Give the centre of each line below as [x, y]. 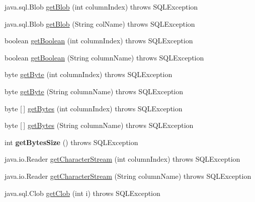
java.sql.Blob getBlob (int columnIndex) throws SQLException [101, 7]
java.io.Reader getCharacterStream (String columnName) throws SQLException [128, 176]
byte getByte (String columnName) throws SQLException [94, 91]
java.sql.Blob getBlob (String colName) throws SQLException [100, 23]
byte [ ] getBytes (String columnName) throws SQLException [99, 125]
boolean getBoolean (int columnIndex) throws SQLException [99, 41]
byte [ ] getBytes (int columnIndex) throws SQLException [94, 108]
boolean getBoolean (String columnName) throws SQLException [104, 57]
